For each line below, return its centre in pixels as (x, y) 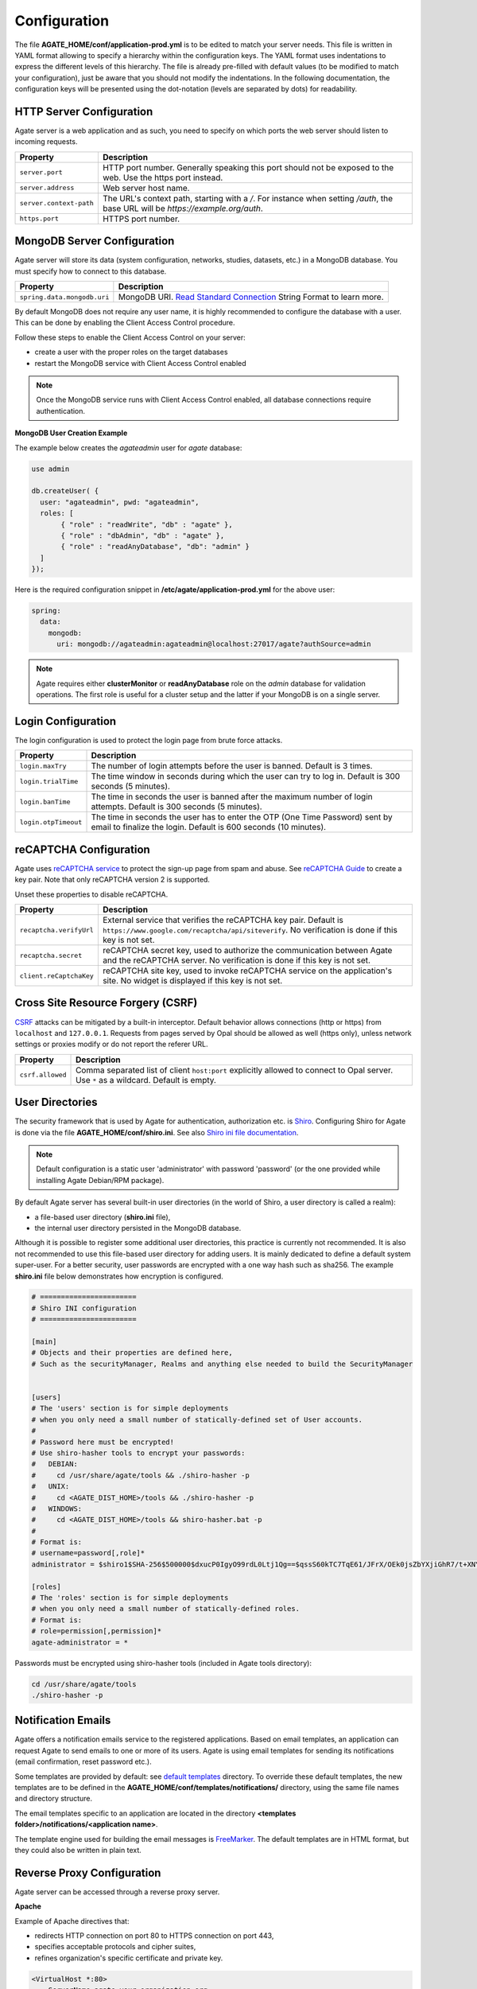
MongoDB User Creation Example (71, 433)
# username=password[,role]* (88, 1553)
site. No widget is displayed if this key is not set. (192, 981)
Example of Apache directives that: (72, 1921)
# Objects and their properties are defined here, (132, 1353)
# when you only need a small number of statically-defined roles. (166, 1609)
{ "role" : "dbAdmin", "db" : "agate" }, (143, 535)
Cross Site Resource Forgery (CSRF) (106, 1003)
